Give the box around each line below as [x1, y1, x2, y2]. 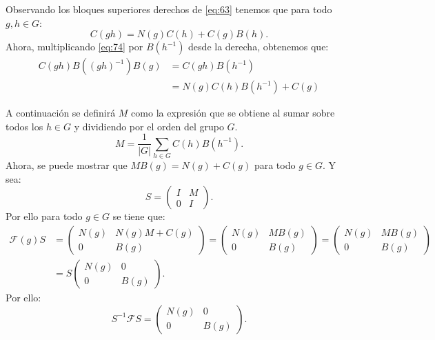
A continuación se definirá [6, 106, 116, 120]
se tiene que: [112, 209, 165, 223]
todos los [6, 119, 43, 133]
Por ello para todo [6, 209, 83, 223]
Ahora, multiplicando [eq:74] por [6, 39, 143, 54]
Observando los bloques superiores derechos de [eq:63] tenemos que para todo [6, 2, 332, 16]
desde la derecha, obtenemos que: [188, 39, 329, 54]
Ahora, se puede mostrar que [6, 158, 128, 172]
